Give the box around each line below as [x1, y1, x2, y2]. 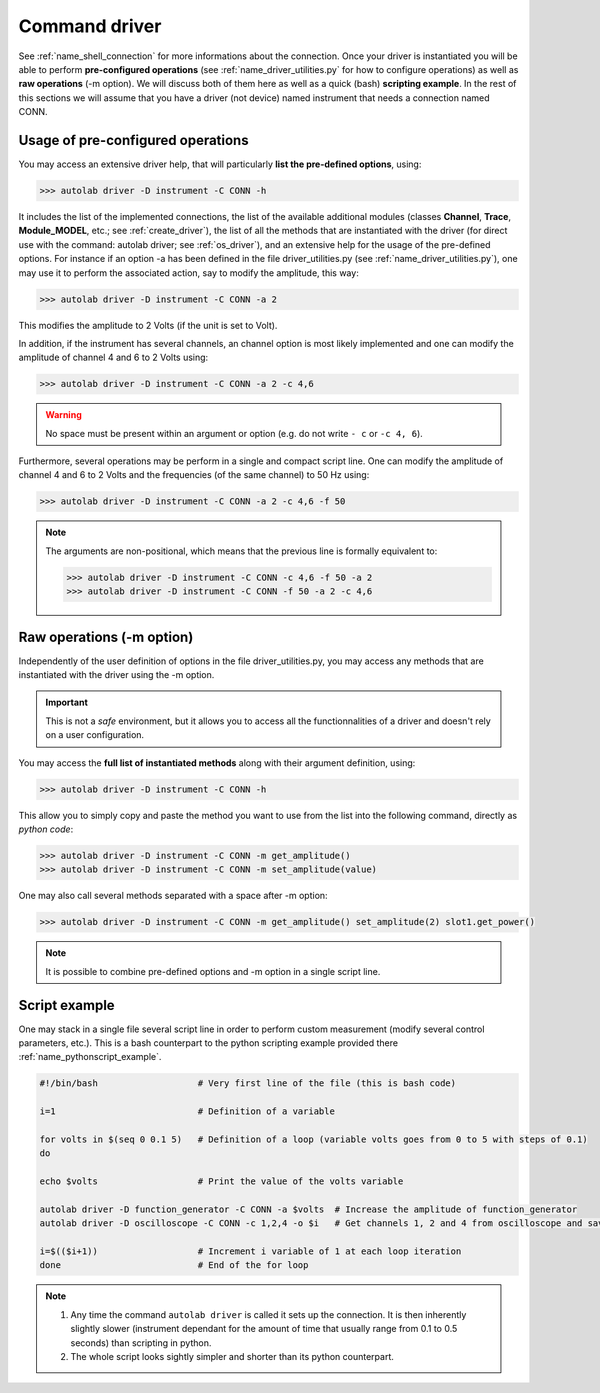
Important [45, 696, 89, 709]
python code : [18, 823, 74, 835]
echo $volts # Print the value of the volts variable [39, 1176, 404, 1187]
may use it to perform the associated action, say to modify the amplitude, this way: [18, 266, 359, 279]
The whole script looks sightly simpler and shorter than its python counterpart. [70, 1351, 395, 1362]
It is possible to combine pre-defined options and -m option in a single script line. [45, 965, 381, 977]
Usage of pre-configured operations [18, 131, 249, 149]
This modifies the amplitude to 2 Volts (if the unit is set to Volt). [18, 319, 278, 331]
